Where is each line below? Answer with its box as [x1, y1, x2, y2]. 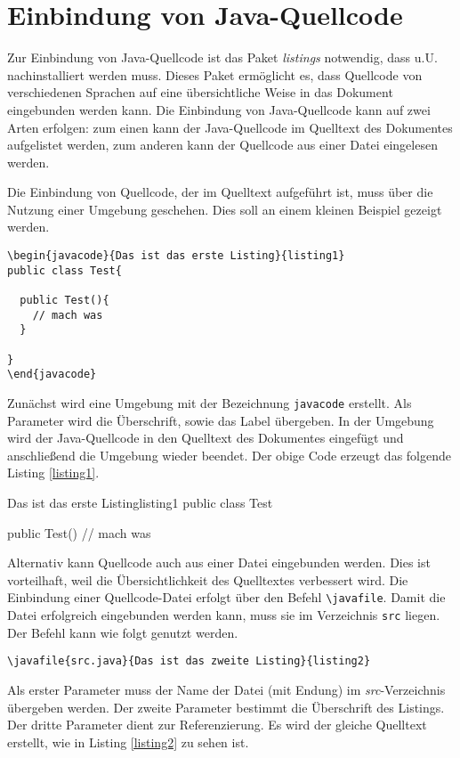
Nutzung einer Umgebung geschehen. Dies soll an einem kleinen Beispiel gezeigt [7, 200, 442, 218]
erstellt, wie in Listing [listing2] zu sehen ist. [7, 732, 249, 751]
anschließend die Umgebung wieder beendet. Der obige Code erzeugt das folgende [7, 445, 451, 464]
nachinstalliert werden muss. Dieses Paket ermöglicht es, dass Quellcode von [7, 65, 423, 84]
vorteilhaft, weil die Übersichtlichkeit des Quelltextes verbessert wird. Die [7, 570, 408, 589]
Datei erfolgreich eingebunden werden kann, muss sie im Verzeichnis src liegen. [7, 606, 440, 624]
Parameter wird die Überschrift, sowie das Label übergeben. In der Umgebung [7, 411, 434, 429]
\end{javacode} [7, 368, 97, 381]
